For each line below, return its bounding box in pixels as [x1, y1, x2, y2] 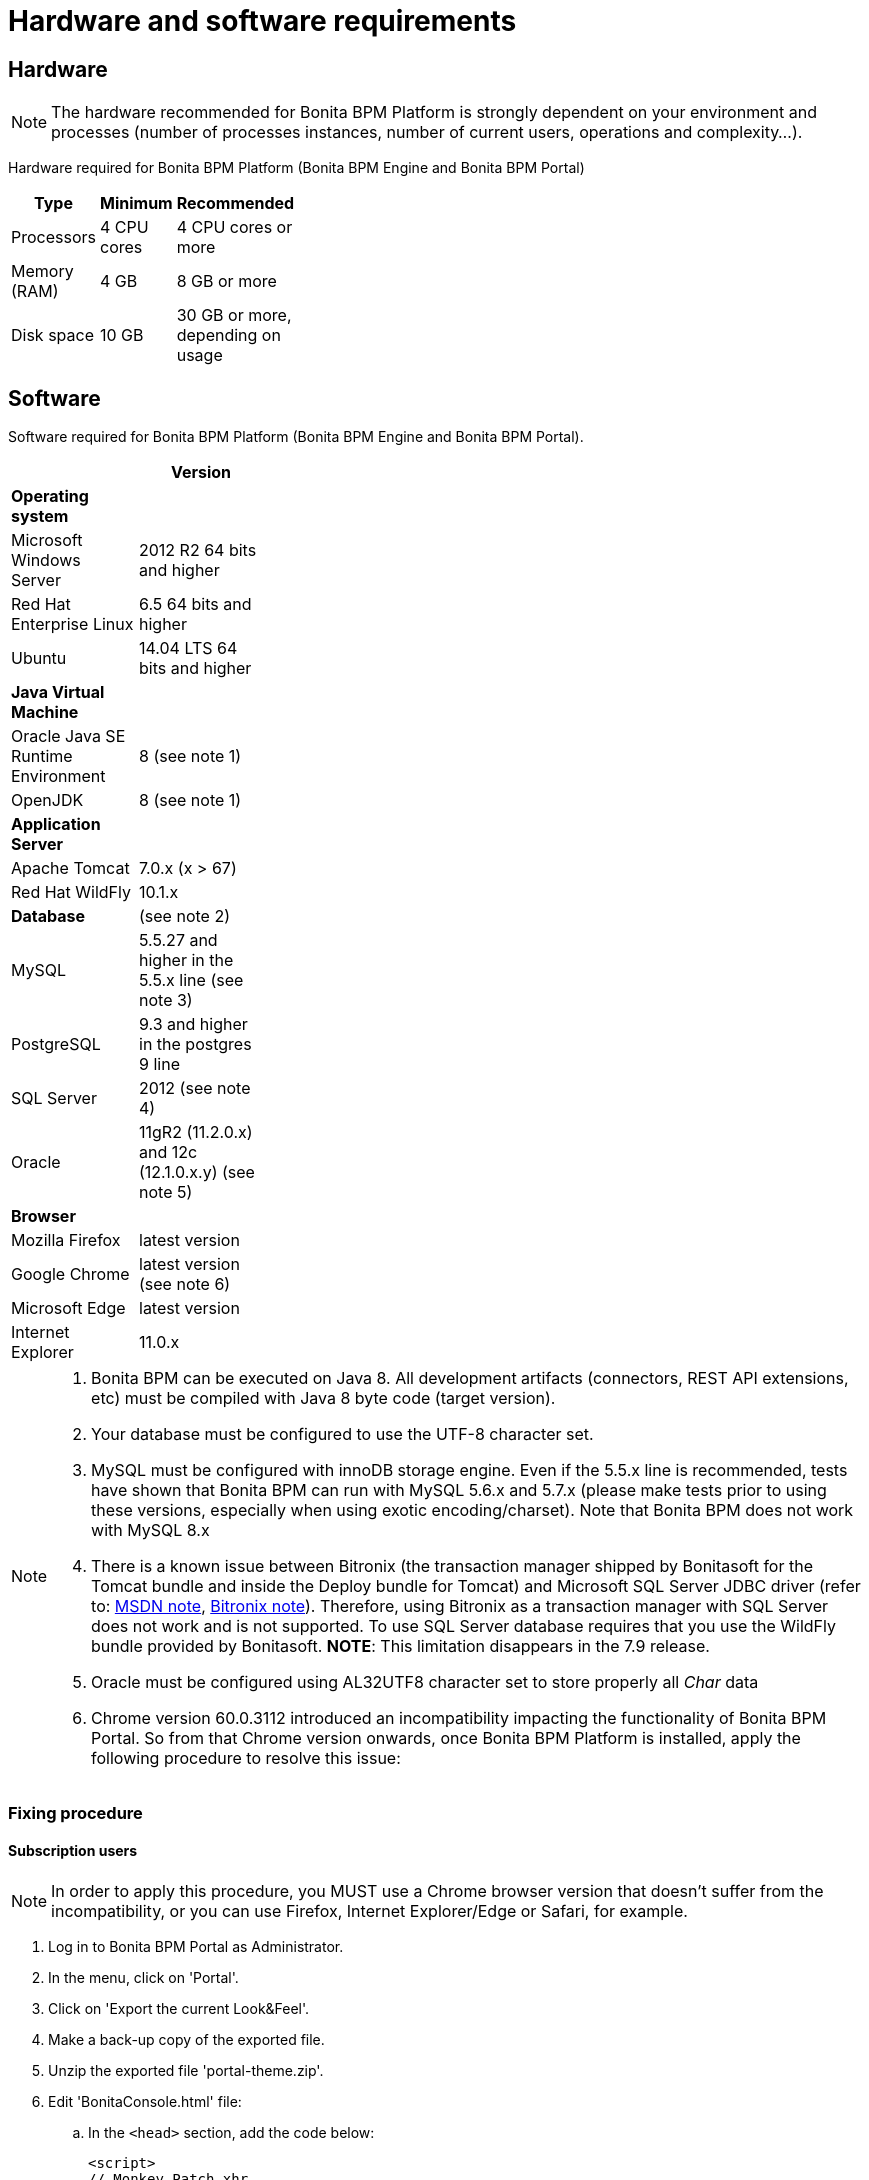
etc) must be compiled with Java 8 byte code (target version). [91, 1388, 556, 1409]
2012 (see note [139, 1078, 251, 1099]
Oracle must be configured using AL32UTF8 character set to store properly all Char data [91, 1672, 759, 1693]
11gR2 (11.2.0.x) [139, 1122, 253, 1143]
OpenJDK [11, 790, 84, 811]
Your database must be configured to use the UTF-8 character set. [91, 1424, 594, 1445]
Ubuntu [11, 648, 67, 669]
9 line [139, 1054, 180, 1075]
